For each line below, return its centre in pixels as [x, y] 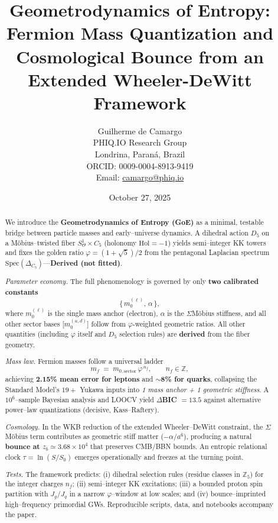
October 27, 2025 [140, 197]
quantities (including [37, 334]
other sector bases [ [35, 324]
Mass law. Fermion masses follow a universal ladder [84, 361]
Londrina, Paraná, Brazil [140, 154]
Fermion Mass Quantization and [140, 33]
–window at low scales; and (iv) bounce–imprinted [189, 493]
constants [22, 292]
